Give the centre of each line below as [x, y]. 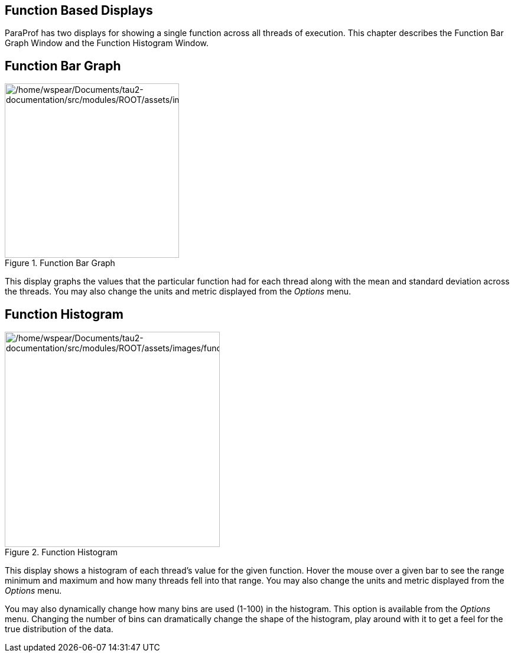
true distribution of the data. [59, 629]
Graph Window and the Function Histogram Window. [107, 43]
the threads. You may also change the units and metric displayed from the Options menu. [178, 292]
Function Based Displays [79, 10]
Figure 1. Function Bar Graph [60, 263]
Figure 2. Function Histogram [61, 552]
